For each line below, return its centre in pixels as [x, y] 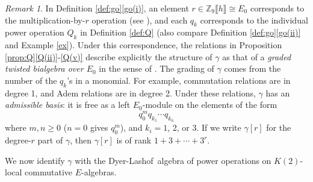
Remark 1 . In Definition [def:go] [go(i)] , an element [97, 8]
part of [50, 140]
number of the [31, 80]
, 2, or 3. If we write [204, 127]
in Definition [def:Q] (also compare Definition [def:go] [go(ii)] [191, 32]
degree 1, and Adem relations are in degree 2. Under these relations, [130, 93]
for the [279, 127]
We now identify [35, 160]
